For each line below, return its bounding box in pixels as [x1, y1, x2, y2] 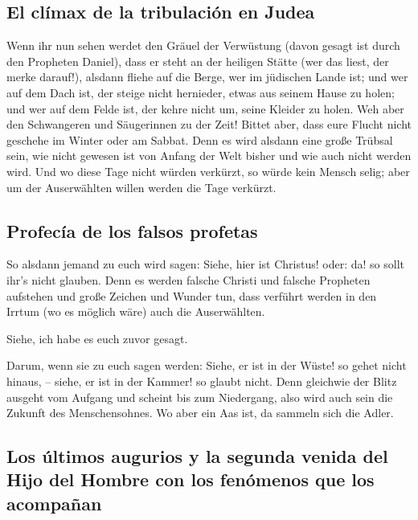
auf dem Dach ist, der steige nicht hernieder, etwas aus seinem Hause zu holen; [6, 84, 395, 100]
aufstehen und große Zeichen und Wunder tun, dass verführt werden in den [6, 287, 377, 304]
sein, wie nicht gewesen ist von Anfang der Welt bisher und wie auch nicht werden [6, 147, 412, 164]
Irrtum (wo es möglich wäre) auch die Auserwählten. [6, 303, 265, 320]
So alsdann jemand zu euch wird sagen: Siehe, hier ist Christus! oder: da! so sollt [6, 256, 404, 272]
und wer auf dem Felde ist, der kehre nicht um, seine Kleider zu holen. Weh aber [6, 100, 404, 117]
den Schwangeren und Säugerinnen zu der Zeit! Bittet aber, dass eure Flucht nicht [6, 116, 412, 133]
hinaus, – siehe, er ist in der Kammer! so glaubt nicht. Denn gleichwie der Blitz [6, 372, 397, 389]
